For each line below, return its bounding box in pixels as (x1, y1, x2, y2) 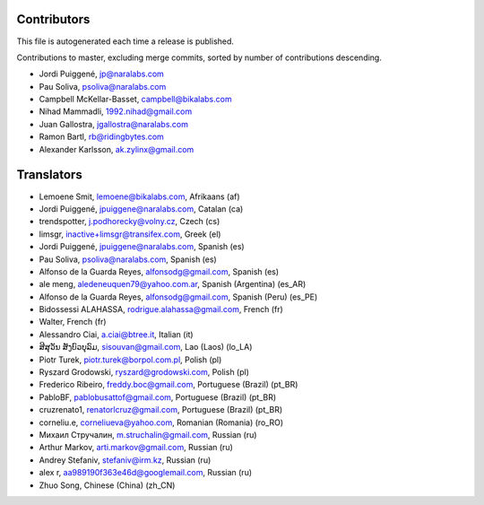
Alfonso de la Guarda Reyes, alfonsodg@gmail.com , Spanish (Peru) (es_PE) (39, 292, 318, 302)
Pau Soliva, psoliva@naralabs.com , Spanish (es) (39, 254, 217, 265)
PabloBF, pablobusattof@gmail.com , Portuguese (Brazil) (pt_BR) (39, 391, 277, 403)
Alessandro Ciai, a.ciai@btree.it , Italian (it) (39, 328, 194, 340)
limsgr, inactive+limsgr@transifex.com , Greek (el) (39, 229, 221, 239)
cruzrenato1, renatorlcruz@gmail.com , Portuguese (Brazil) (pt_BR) (39, 405, 283, 415)
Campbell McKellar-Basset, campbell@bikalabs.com (39, 94, 232, 105)
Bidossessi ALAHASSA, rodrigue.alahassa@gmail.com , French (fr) (39, 304, 284, 315)
